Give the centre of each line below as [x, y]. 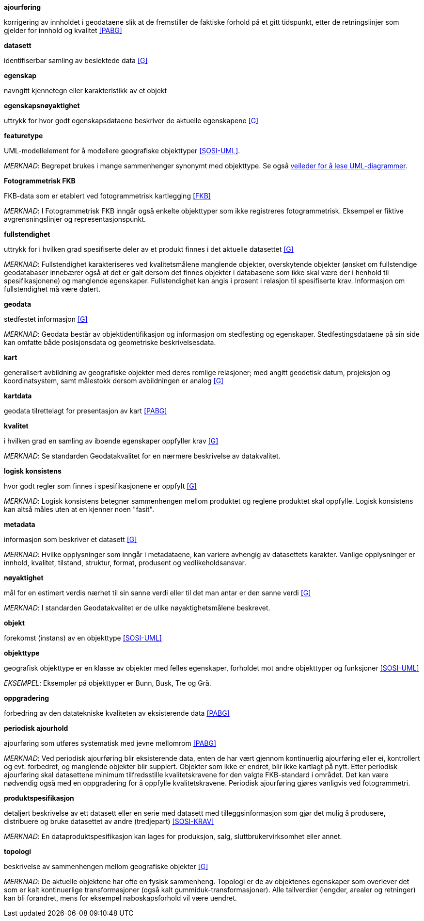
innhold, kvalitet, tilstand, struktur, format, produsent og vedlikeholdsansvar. [125, 563]
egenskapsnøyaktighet [42, 106]
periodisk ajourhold [36, 728]
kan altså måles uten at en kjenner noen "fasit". [79, 509]
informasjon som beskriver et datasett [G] [71, 539]
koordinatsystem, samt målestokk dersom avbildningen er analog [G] [114, 381]
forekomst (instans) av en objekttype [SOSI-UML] [83, 638]
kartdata [18, 396]
